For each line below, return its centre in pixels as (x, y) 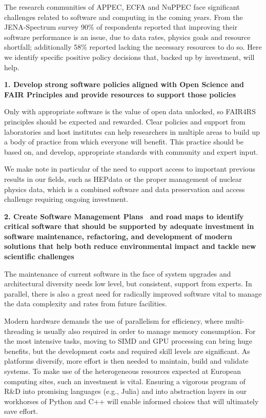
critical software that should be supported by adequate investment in (129, 226)
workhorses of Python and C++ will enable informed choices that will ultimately (131, 401)
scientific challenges (39, 256)
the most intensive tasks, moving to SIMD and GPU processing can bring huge (128, 341)
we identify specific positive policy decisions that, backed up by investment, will (129, 57)
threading (19, 331)
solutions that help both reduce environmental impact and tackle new (130, 246)
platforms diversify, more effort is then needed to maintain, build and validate (126, 361)
